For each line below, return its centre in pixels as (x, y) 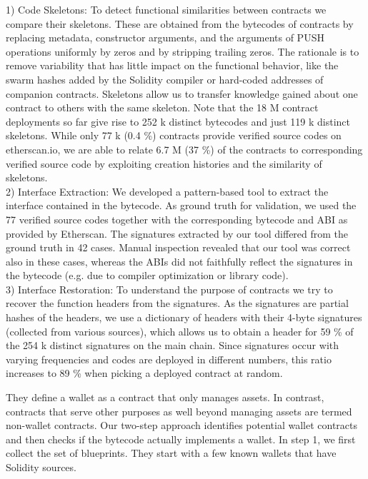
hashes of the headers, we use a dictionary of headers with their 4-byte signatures (184, 317)
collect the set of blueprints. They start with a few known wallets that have (171, 453)
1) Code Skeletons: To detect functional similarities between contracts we (166, 9)
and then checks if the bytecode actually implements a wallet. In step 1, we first (181, 439)
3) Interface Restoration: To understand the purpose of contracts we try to (169, 289)
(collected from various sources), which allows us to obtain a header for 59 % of (180, 331)
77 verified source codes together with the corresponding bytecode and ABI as (177, 219)
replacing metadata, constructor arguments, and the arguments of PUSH (165, 37)
